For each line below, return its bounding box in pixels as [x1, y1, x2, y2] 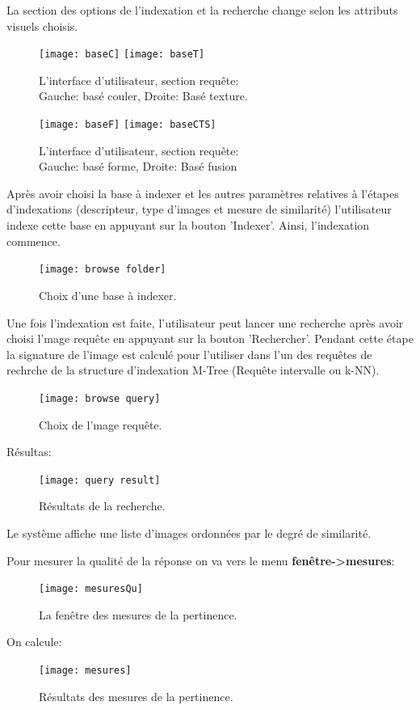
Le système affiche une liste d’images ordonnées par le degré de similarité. [6, 524, 372, 541]
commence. [6, 232, 61, 249]
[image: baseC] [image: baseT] [39, 49, 205, 61]
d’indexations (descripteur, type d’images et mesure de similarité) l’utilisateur [6, 201, 392, 218]
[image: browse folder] [39, 264, 166, 276]
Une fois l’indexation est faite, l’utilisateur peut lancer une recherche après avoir [6, 314, 404, 331]
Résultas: [6, 443, 52, 460]
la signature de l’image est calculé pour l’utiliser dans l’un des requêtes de [6, 345, 372, 362]
